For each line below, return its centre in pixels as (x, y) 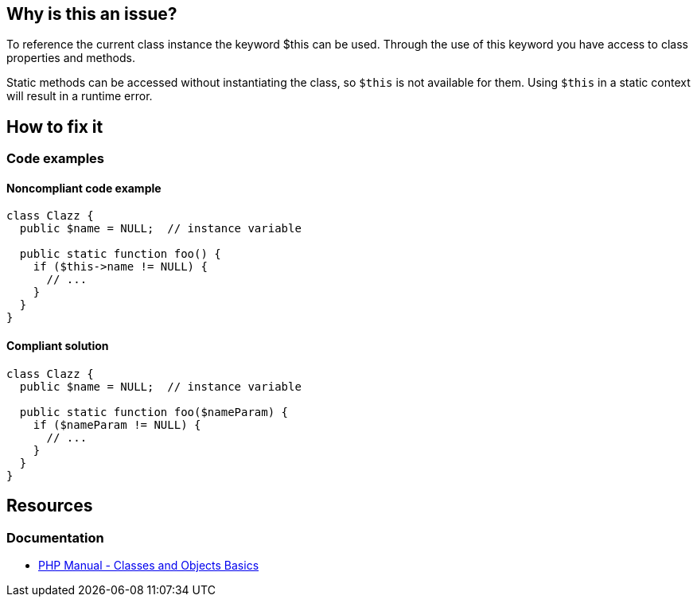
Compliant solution (58, 346)
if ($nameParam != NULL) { (117, 424)
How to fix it (55, 126)
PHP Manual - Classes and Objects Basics (149, 565)
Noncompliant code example (84, 188)
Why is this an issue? (92, 14)
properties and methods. (71, 58)
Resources (50, 506)
